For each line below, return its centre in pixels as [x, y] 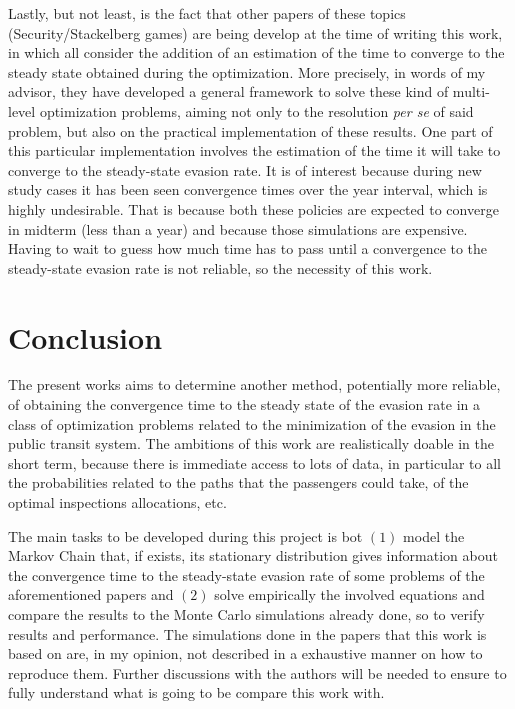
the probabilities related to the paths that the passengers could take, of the [238, 482]
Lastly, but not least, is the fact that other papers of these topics [207, 13]
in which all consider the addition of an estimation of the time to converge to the [256, 52]
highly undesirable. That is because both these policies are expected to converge [253, 208]
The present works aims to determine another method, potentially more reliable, [254, 384]
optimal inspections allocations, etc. [117, 502]
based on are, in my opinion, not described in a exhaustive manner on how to [245, 653]
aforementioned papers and [91, 594]
